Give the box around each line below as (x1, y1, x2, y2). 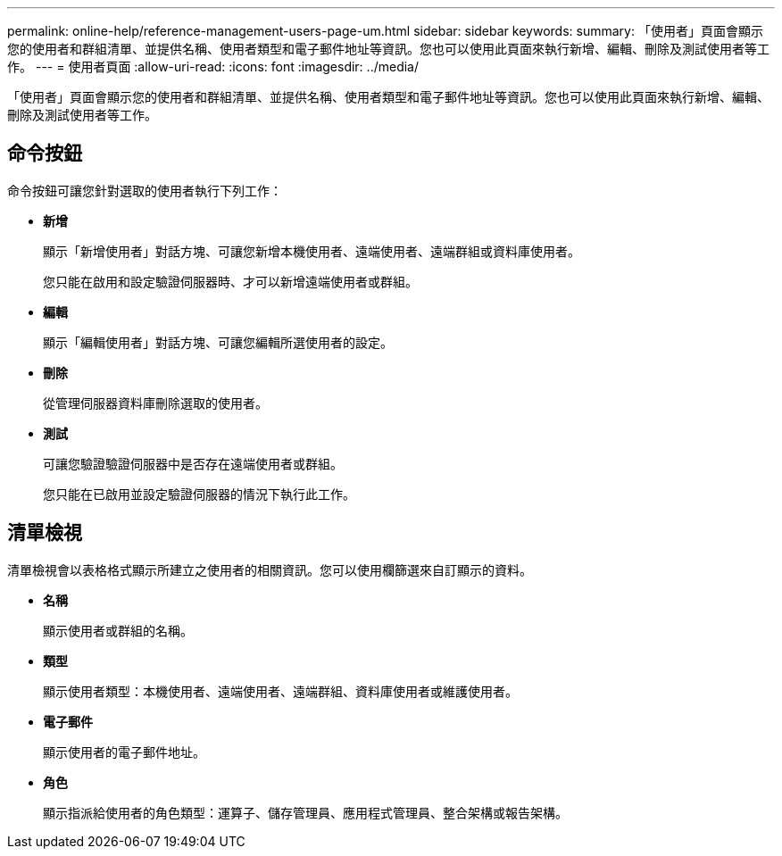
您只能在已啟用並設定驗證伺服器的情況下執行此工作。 (43, 486, 355, 502)
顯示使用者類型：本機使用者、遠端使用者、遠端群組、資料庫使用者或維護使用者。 (43, 683, 518, 699)
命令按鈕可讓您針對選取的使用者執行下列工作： (7, 182, 282, 198)
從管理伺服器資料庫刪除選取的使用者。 (43, 395, 268, 411)
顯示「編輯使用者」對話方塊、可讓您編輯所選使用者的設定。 (43, 334, 393, 350)
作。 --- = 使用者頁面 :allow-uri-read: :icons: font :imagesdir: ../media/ (7, 59, 420, 74)
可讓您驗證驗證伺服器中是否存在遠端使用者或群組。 (43, 455, 343, 471)
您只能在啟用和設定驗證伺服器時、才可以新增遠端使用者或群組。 (43, 273, 418, 289)
